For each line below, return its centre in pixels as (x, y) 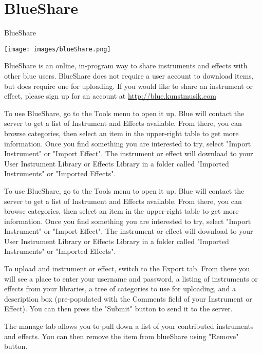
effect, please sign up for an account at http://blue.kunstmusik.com (110, 96)
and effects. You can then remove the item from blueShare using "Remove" (121, 336)
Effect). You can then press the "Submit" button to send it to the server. (118, 309)
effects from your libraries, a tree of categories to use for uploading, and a (120, 289)
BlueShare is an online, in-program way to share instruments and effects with (126, 66)
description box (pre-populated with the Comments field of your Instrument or (128, 298)
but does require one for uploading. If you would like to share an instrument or (128, 86)
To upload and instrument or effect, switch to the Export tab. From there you (127, 268)
